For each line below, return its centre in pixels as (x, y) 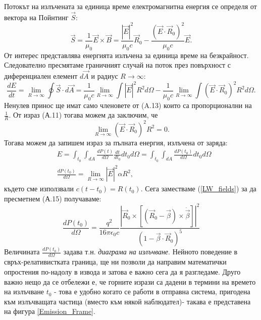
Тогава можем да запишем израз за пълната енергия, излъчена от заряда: (116, 142)
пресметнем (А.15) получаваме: (53, 198)
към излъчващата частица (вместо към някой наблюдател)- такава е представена (127, 301)
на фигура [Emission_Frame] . (50, 311)
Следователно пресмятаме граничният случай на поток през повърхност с (118, 65)
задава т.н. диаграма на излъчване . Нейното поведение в (150, 252)
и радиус (105, 76)
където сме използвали (39, 189)
